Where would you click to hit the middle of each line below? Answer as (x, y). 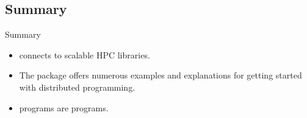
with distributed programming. (77, 87)
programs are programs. (64, 107)
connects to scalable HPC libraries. (85, 54)
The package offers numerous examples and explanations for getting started (161, 75)
